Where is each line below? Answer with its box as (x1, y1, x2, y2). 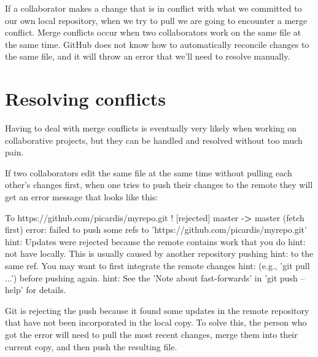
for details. (26, 283, 66, 296)
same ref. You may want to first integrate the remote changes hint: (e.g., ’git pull (5, 259, 310, 272)
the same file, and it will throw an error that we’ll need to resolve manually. (5, 50, 290, 63)
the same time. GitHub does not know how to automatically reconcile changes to (5, 37, 309, 50)
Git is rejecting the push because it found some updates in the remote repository (5, 304, 309, 316)
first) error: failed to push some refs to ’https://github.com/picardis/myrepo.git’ (5, 223, 307, 236)
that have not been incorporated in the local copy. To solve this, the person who (5, 316, 307, 329)
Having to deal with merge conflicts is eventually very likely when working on (5, 122, 297, 135)
